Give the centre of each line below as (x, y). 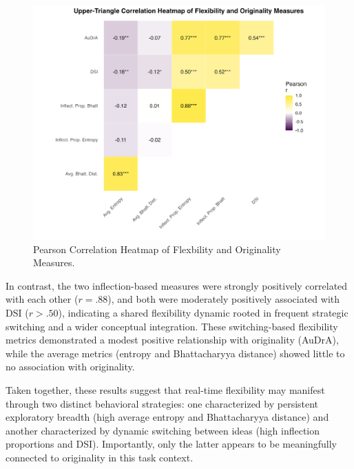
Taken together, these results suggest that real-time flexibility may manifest (165, 390)
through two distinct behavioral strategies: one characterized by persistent (162, 403)
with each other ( (42, 299)
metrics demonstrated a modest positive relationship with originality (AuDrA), (172, 340)
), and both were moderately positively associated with (224, 299)
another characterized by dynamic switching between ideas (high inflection (163, 430)
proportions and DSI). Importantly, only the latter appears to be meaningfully (171, 444)
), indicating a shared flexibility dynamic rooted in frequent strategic (203, 313)
